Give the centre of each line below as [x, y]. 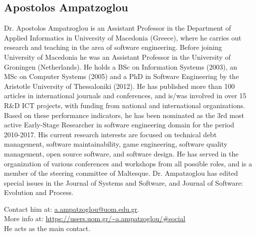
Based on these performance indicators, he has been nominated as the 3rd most [124, 115]
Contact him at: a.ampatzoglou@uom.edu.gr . [72, 209]
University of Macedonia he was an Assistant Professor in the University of [117, 57]
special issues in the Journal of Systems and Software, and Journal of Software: [124, 182]
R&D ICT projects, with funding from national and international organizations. [125, 105]
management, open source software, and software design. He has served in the [121, 153]
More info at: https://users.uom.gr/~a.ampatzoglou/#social [95, 218]
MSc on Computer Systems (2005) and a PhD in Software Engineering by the [122, 76]
